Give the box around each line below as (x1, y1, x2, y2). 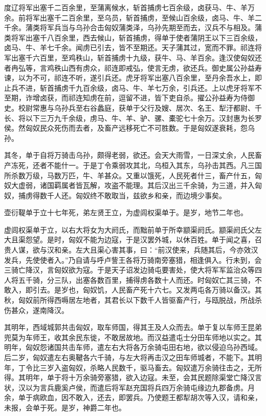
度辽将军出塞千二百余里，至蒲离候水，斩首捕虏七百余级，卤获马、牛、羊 (4, 2, 248, 12)
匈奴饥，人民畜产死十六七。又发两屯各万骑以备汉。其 (82, 284, 262, 295)
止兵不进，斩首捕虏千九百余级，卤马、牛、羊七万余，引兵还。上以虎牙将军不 (4, 82, 262, 93)
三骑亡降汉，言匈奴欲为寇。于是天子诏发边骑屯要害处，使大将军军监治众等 (4, 264, 255, 275)
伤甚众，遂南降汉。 (4, 304, 69, 315)
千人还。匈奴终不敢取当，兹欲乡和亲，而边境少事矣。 (47, 190, 226, 200)
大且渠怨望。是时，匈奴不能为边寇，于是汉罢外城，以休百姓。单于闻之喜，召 (4, 234, 262, 245)
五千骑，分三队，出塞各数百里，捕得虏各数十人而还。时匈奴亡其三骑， (18, 274, 255, 285)
